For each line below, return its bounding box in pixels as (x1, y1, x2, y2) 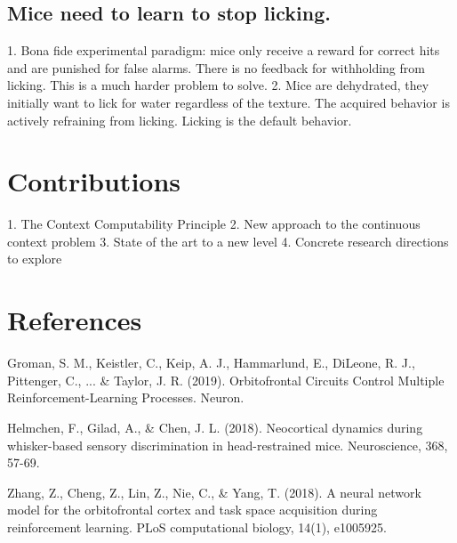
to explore (7, 249, 62, 268)
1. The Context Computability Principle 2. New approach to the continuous (7, 215, 421, 233)
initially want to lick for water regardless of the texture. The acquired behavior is (7, 93, 450, 111)
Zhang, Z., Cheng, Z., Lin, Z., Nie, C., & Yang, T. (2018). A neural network (7, 482, 421, 501)
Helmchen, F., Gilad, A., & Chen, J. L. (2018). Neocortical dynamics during (7, 417, 423, 436)
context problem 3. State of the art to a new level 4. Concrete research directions (7, 231, 449, 250)
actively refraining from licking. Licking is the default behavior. (7, 110, 352, 129)
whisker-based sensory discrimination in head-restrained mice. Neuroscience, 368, (7, 435, 448, 454)
